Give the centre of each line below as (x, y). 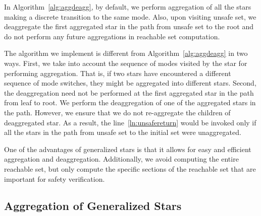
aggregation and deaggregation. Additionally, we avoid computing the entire (121, 159)
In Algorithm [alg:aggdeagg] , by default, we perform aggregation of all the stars (128, 7)
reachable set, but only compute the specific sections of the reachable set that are (130, 168)
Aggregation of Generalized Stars (93, 206)
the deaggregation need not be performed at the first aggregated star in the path (129, 92)
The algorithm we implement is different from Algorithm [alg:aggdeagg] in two (126, 53)
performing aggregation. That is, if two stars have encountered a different (118, 73)
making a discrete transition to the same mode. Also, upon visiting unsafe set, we (130, 16)
